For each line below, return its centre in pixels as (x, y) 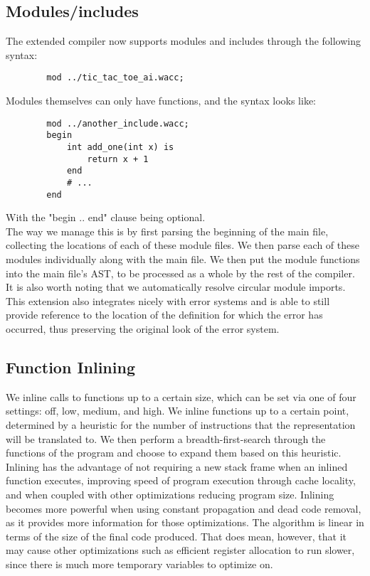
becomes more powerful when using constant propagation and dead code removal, (184, 508)
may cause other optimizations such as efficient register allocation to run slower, (180, 550)
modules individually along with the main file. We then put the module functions (183, 259)
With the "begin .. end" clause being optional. (106, 217)
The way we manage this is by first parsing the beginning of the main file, (167, 231)
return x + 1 (118, 159)
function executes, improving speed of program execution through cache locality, (181, 480)
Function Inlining (70, 367)
